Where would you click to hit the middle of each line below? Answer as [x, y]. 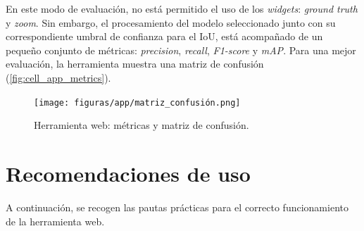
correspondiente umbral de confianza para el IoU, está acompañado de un [164, 36]
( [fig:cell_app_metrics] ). [58, 77]
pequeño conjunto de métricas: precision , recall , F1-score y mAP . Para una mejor [181, 50]
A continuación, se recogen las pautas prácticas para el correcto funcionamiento [177, 207]
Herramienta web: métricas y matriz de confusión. [142, 125]
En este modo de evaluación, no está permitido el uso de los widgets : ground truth [182, 8]
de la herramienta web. [55, 221]
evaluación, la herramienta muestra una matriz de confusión [135, 64]
